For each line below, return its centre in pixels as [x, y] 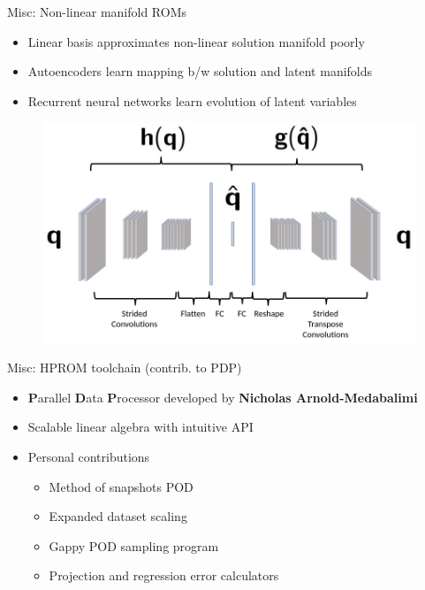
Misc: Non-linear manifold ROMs [97, 11]
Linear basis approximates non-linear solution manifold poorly [196, 41]
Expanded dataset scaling [118, 516]
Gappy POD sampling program [134, 545]
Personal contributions [89, 457]
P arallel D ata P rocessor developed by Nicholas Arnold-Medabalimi [223, 397]
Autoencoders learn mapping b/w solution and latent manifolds [200, 71]
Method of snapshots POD [121, 486]
